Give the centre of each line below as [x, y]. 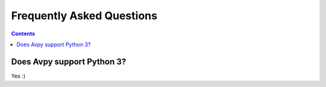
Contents [23, 34]
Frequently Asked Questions [84, 16]
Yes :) [18, 76]
